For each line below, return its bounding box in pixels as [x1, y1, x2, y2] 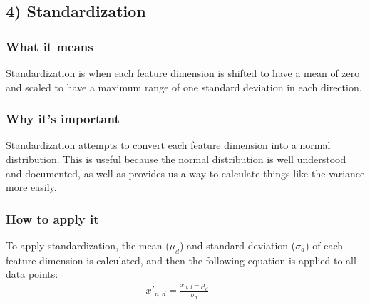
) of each [305, 238, 344, 252]
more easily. [6, 180, 57, 195]
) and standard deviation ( [179, 238, 296, 252]
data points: [6, 267, 58, 281]
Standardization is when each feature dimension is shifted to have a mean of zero [6, 66, 360, 80]
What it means [6, 37, 93, 55]
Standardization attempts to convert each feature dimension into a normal [6, 138, 331, 152]
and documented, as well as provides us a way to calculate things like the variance [6, 165, 365, 180]
